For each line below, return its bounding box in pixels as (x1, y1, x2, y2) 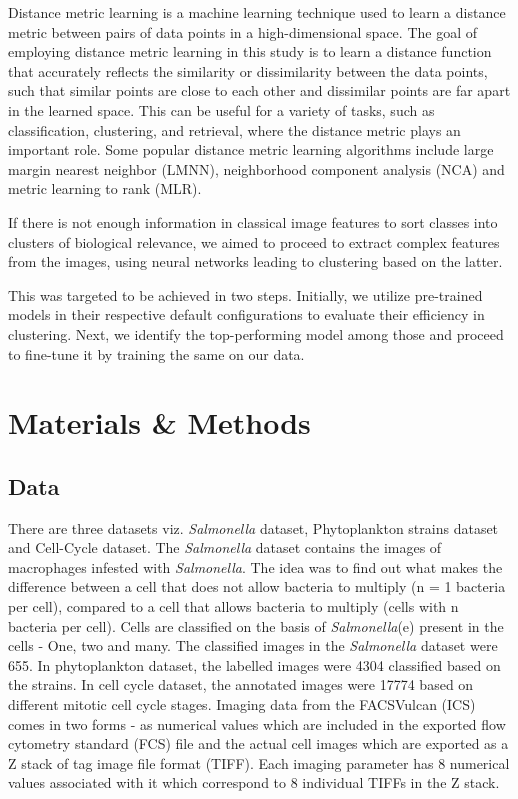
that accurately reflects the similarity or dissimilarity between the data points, (8, 60, 488, 81)
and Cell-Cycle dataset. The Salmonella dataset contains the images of (8, 537, 442, 558)
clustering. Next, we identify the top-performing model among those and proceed (8, 323, 504, 344)
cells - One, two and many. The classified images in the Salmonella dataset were (8, 635, 498, 656)
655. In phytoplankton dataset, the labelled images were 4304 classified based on (8, 654, 501, 675)
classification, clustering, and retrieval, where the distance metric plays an (8, 119, 461, 140)
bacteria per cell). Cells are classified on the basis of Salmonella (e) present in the (8, 615, 504, 636)
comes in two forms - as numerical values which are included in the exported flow (8, 713, 506, 734)
